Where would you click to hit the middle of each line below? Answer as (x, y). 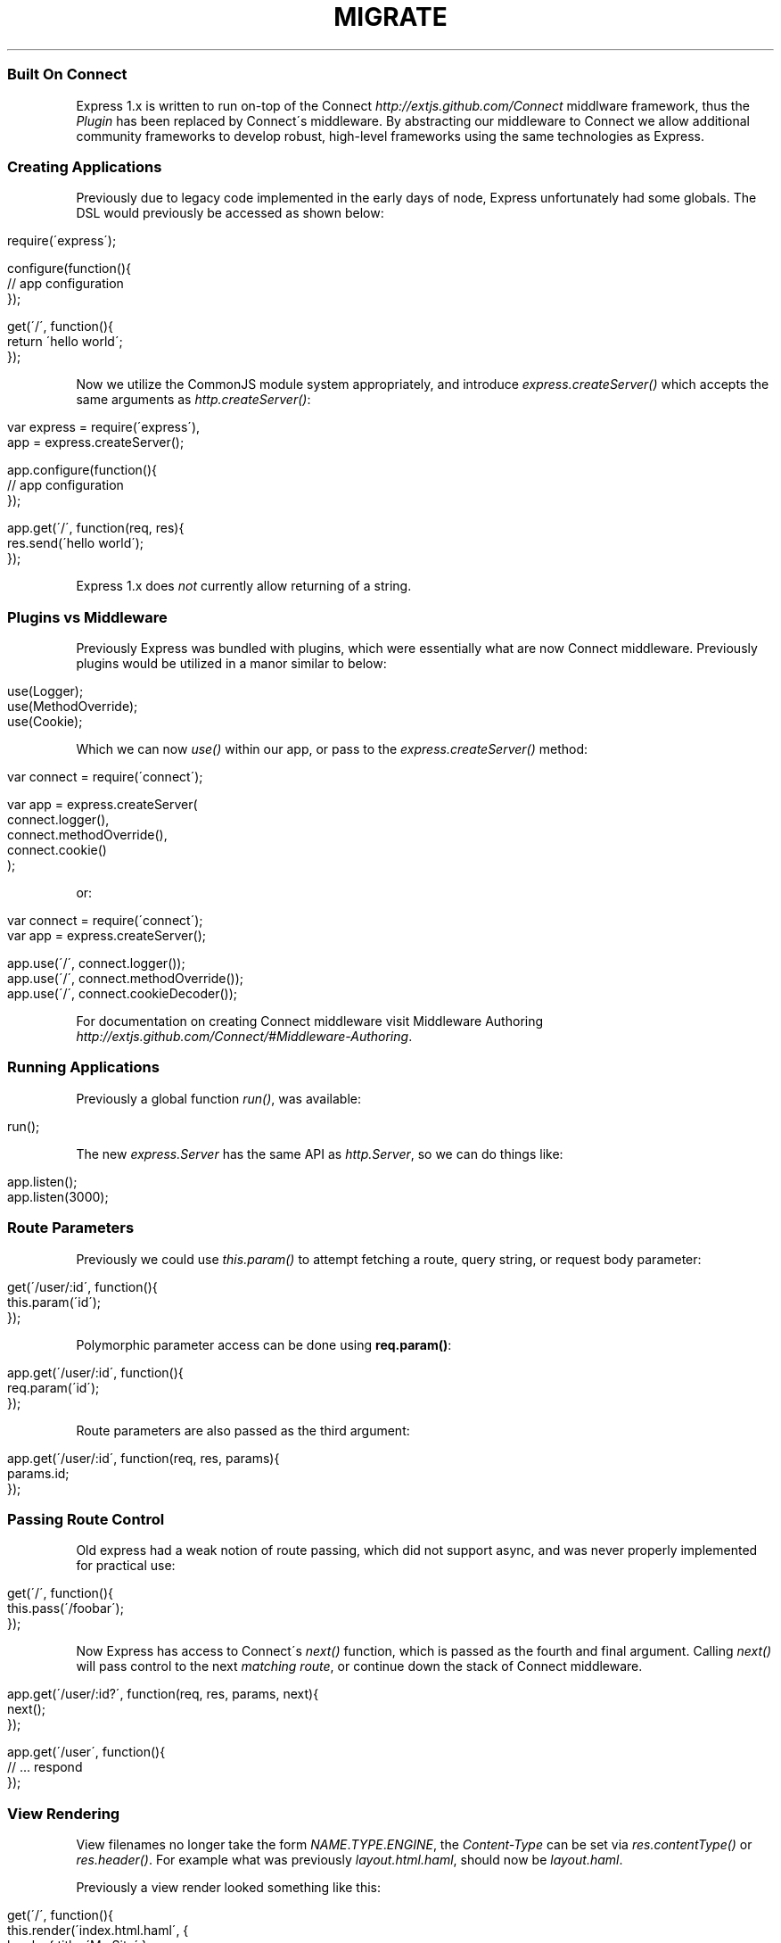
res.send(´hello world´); (76, 543)
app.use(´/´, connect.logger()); (96, 963)
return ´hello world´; (65, 342)
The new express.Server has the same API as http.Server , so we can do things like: (320, 1153)
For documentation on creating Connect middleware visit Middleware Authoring (310, 1021)
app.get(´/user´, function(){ (86, 1752)
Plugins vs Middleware (87, 617)
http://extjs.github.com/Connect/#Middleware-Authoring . (244, 1036)
